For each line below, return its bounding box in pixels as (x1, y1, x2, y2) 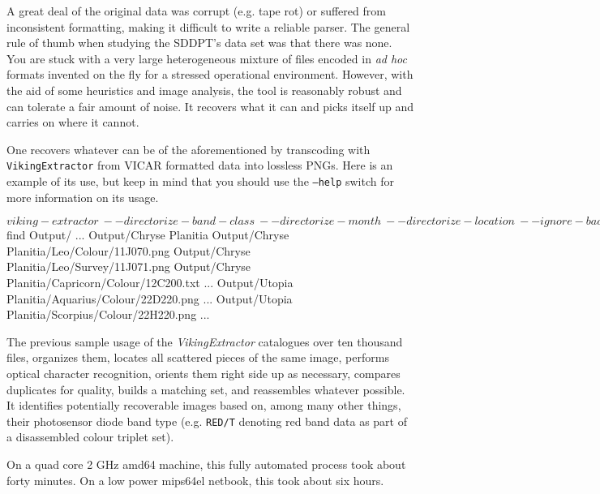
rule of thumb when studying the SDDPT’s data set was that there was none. (6, 34, 392, 51)
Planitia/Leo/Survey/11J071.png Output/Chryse (6, 258, 251, 275)
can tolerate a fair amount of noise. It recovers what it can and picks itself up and (6, 97, 414, 114)
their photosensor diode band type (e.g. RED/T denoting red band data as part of (6, 412, 407, 429)
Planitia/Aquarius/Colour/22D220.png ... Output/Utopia (6, 290, 293, 307)
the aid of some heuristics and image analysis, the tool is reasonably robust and (6, 81, 402, 98)
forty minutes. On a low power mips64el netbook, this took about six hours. (6, 471, 384, 488)
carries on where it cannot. (6, 114, 139, 131)
